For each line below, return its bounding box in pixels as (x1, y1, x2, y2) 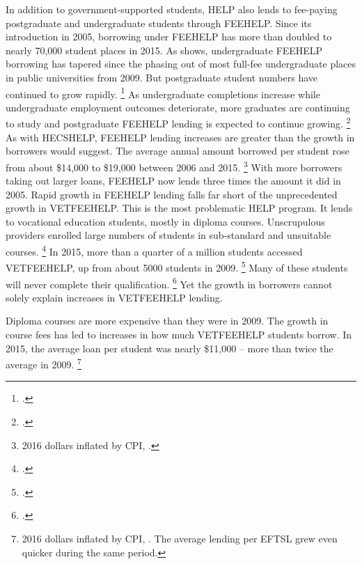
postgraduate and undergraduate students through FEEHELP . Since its (6, 15, 312, 30)
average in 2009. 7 (6, 355, 81, 371)
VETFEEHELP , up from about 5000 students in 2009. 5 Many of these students (6, 258, 348, 274)
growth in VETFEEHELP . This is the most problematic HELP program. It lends (6, 201, 353, 215)
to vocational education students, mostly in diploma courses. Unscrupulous (6, 214, 325, 228)
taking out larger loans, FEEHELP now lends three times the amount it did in (6, 173, 341, 188)
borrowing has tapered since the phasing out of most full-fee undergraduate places (6, 56, 356, 71)
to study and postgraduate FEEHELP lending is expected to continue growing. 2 (6, 114, 351, 131)
